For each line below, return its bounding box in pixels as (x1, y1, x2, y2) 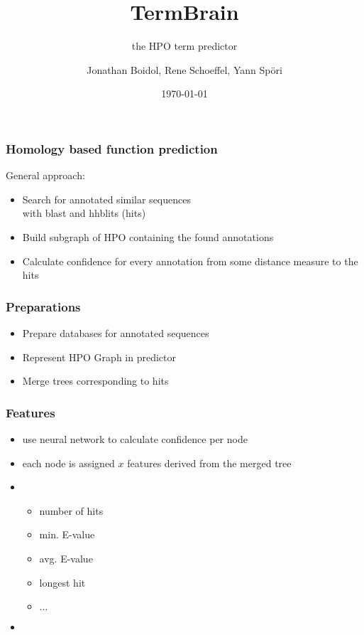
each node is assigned (22, 455, 115, 470)
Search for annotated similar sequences (22, 191, 191, 206)
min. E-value (39, 527, 95, 542)
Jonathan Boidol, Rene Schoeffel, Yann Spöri (87, 62, 282, 77)
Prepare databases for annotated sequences (22, 325, 209, 340)
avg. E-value (39, 550, 93, 565)
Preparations (6, 297, 81, 315)
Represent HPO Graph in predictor (22, 349, 176, 364)
